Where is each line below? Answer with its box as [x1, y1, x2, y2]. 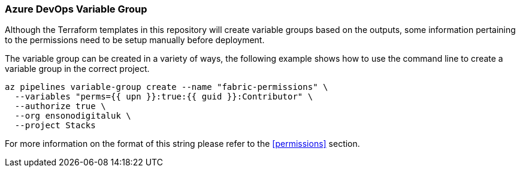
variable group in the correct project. [5, 64, 150, 74]
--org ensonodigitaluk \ [14, 111, 131, 121]
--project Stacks [14, 120, 96, 131]
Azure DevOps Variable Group [5, 3, 147, 15]
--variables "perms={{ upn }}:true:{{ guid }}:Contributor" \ [14, 92, 313, 102]
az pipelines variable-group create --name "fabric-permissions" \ [5, 82, 328, 92]
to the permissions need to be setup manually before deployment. [5, 35, 265, 46]
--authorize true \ [14, 101, 106, 111]
